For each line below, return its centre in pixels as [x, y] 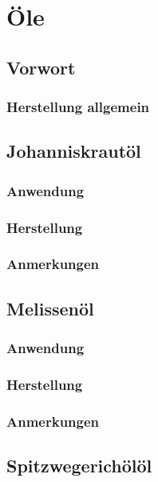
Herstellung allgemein [78, 107]
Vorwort [41, 67]
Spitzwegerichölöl [79, 466]
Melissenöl [50, 308]
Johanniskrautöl [74, 151]
